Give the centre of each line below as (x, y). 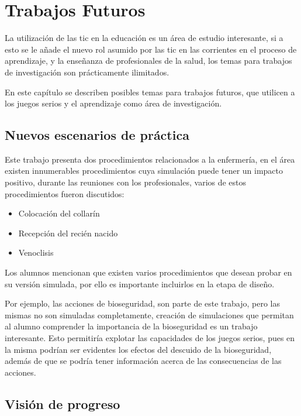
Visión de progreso (63, 403)
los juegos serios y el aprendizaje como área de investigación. (113, 103)
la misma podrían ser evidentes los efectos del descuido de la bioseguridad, (138, 349)
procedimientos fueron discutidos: (65, 193)
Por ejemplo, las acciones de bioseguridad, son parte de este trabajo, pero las (143, 303)
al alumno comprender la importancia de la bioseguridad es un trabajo (131, 326)
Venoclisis (36, 252)
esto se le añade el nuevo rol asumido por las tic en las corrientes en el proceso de (151, 49)
